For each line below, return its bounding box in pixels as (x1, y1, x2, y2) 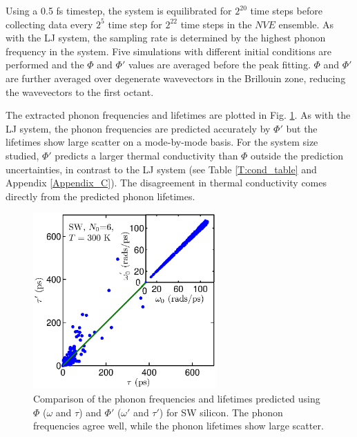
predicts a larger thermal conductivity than (55, 148, 238, 162)
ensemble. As (278, 17, 334, 31)
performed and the (6, 57, 84, 72)
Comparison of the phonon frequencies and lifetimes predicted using (33, 391, 320, 405)
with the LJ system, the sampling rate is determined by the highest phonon (6, 30, 326, 45)
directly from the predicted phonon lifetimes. (6, 188, 195, 203)
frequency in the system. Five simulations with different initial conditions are (6, 43, 332, 58)
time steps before (250, 3, 322, 17)
